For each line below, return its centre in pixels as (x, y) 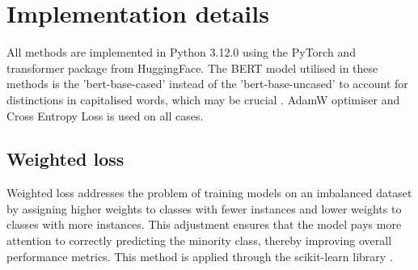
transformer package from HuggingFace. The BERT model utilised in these (192, 67)
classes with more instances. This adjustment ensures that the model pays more (204, 224)
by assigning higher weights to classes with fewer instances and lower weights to (204, 208)
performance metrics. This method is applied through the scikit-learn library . (200, 256)
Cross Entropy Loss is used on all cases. (105, 115)
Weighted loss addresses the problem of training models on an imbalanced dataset (209, 193)
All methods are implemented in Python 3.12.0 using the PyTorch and (181, 52)
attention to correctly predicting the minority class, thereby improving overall (199, 240)
